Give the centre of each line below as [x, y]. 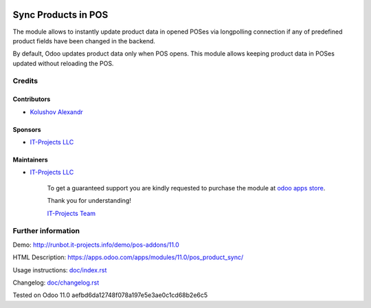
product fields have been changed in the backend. [84, 41]
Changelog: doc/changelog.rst [56, 283]
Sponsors [27, 129]
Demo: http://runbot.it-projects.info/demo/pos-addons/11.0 [96, 245]
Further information [46, 231]
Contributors [32, 99]
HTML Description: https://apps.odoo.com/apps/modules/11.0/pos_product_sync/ [128, 257]
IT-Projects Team [71, 213]
